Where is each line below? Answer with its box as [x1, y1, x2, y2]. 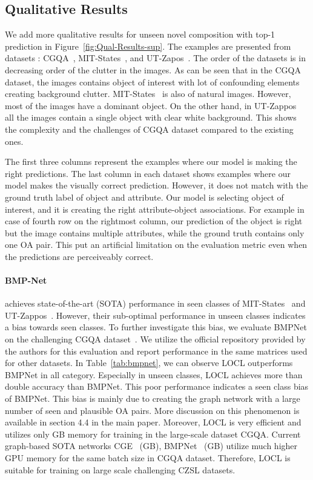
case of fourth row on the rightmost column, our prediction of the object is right [5, 215, 303, 227]
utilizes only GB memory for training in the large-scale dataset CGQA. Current [5, 427, 301, 440]
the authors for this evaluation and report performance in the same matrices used [5, 344, 308, 357]
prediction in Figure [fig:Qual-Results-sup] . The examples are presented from [5, 39, 291, 52]
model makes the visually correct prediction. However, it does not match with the [5, 179, 308, 192]
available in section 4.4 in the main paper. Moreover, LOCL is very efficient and [5, 416, 301, 428]
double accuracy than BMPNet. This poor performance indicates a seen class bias [5, 380, 309, 393]
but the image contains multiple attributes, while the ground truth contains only [5, 226, 305, 239]
